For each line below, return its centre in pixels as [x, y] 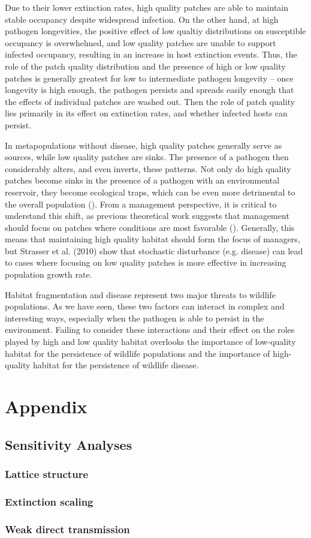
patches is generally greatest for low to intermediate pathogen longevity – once [149, 78]
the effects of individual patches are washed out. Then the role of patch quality [150, 101]
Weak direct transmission [67, 529]
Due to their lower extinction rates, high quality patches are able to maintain [147, 7]
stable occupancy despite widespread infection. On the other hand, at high [142, 19]
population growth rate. [49, 274]
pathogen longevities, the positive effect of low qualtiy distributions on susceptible [155, 31]
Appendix [46, 406]
